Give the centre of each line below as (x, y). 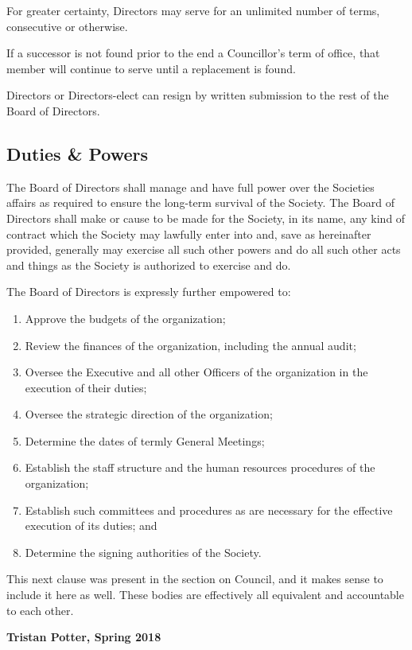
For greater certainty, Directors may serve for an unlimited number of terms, (193, 10)
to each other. (40, 610)
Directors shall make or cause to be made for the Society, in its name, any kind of (206, 218)
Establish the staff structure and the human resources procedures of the (200, 467)
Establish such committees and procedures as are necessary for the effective (209, 510)
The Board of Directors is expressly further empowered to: (149, 292)
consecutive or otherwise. (67, 26)
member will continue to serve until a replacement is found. (151, 68)
